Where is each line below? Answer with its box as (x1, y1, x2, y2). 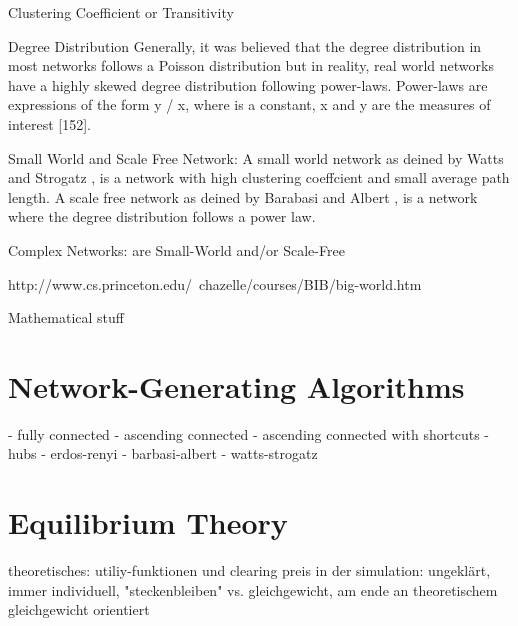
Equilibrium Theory (8, 502, 288, 543)
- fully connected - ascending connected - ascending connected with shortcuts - (8, 423, 489, 444)
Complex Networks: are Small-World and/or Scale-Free (8, 239, 345, 260)
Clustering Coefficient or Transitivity (8, 2, 234, 22)
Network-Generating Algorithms (8, 365, 465, 406)
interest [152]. (8, 113, 91, 134)
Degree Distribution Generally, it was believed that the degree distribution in (8, 35, 482, 56)
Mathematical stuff (8, 307, 124, 328)
